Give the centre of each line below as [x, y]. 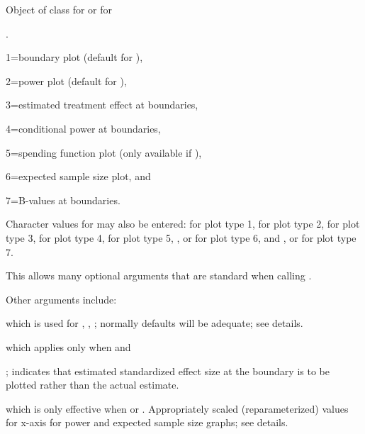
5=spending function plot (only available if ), [104, 152]
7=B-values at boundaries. [63, 200]
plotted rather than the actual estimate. [92, 385]
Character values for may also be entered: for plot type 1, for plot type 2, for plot [183, 224]
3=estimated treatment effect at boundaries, [102, 105]
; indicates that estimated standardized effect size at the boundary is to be [168, 371]
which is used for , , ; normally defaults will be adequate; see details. [155, 323]
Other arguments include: [61, 299]
